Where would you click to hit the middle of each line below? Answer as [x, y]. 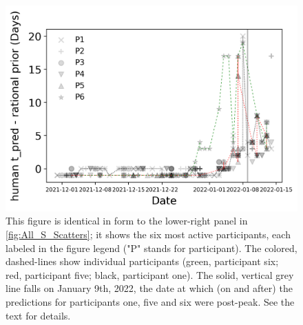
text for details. [38, 315]
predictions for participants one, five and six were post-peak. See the [150, 301]
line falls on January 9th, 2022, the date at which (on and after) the [149, 288]
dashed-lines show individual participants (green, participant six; [142, 261]
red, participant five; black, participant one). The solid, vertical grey [150, 274]
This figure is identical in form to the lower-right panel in [127, 221]
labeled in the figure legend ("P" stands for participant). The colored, [151, 248]
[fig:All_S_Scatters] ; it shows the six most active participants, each [148, 234]
